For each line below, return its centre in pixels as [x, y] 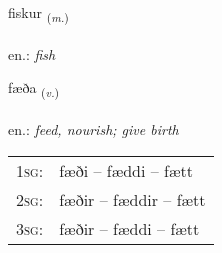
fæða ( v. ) [34, 89]
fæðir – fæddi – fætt [129, 228]
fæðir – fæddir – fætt [132, 199]
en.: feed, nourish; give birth [93, 129]
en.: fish [32, 53]
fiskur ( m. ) [38, 13]
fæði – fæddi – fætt [126, 170]
